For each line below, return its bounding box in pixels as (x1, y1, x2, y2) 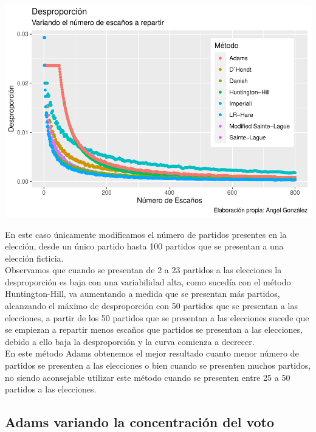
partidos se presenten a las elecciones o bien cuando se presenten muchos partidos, (5, 359, 311, 372)
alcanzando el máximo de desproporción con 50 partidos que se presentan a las (5, 299, 298, 312)
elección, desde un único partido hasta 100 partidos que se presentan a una (5, 240, 284, 253)
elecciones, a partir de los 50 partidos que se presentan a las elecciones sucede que (5, 311, 309, 324)
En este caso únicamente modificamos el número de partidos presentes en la (5, 228, 287, 240)
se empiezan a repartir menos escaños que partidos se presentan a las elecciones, (5, 323, 303, 336)
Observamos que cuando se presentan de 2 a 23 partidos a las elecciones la (5, 263, 282, 276)
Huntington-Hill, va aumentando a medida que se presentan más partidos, (5, 287, 280, 300)
